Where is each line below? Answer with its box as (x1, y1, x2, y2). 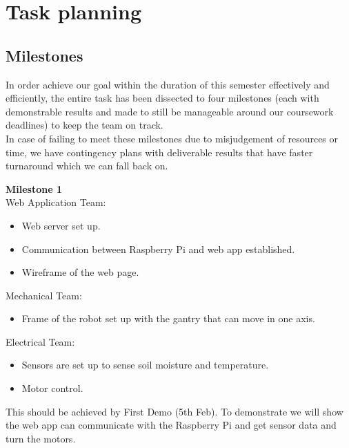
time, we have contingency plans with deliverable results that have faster (6, 144, 313, 159)
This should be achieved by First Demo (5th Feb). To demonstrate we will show (6, 404, 343, 418)
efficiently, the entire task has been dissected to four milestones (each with (6, 91, 319, 105)
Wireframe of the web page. (21, 265, 139, 279)
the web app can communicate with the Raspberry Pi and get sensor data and (6, 418, 337, 432)
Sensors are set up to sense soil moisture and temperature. (21, 357, 269, 372)
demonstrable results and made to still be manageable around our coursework (6, 104, 334, 118)
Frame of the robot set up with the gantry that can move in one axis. (21, 311, 315, 326)
